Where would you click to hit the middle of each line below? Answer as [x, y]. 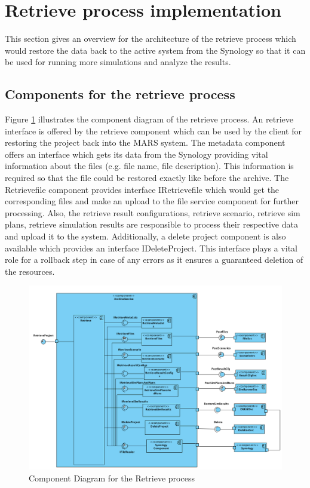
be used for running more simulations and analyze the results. [118, 62]
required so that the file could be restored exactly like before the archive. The [147, 178]
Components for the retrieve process [120, 94]
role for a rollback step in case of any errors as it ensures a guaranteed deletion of [154, 260]
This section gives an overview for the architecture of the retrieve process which [151, 39]
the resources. [30, 271]
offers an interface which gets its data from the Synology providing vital [136, 154]
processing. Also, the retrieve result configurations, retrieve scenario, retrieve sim [153, 212]
